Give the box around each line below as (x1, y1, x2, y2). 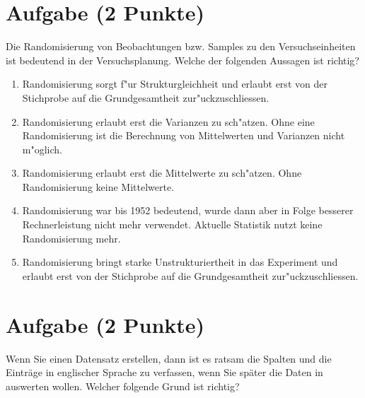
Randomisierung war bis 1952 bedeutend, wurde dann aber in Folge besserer (22, 203, 354, 218)
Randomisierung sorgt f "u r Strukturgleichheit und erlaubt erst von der (22, 76, 328, 91)
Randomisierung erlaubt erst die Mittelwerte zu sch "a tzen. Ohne (22, 165, 302, 180)
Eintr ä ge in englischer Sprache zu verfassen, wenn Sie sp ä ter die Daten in (6, 365, 323, 380)
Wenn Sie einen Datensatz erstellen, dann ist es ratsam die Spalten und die (6, 351, 332, 365)
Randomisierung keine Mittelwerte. (22, 179, 175, 194)
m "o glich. (22, 141, 63, 156)
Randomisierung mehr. (22, 230, 121, 245)
